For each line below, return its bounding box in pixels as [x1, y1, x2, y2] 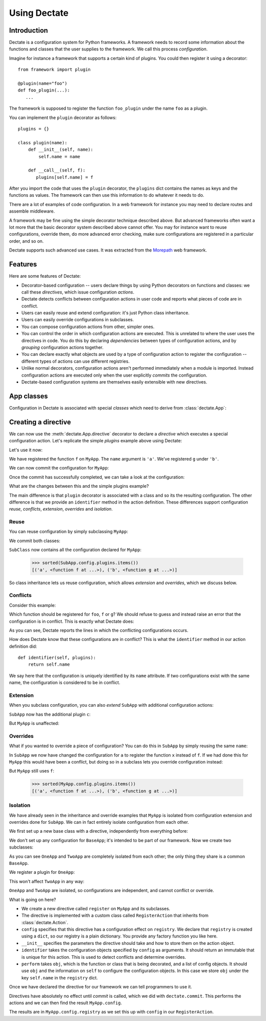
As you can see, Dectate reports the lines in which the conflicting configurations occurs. [9, 627, 189, 633]
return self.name [28, 662, 70, 667]
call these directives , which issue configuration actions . [21, 289, 134, 295]
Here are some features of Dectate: [9, 273, 81, 279]
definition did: [9, 643, 37, 649]
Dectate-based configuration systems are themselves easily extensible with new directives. [21, 379, 207, 385]
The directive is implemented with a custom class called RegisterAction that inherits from [21, 912, 209, 919]
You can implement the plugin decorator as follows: [9, 114, 117, 121]
